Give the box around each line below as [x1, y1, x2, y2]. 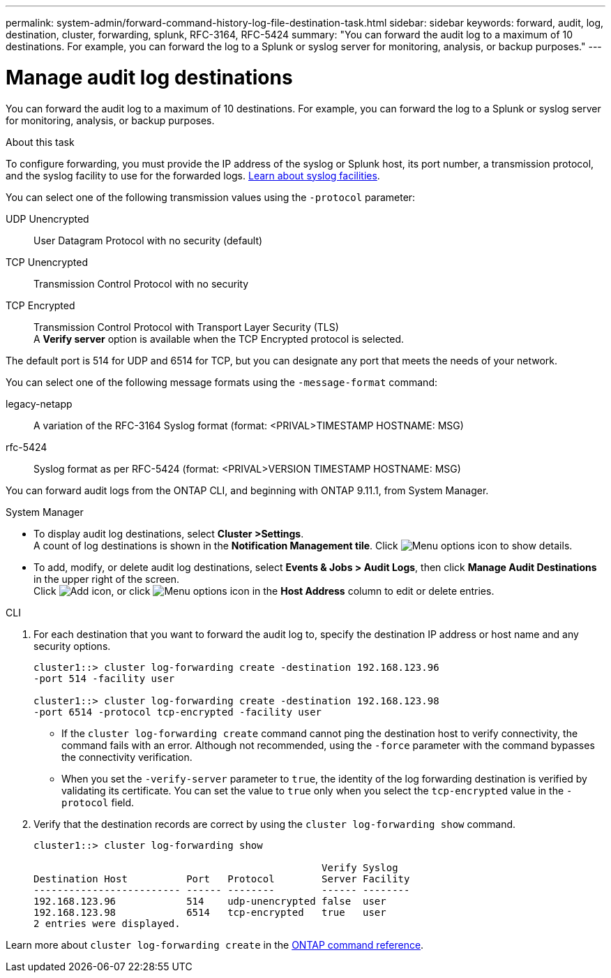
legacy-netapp [6, 397, 73, 410]
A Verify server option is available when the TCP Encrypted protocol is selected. [33, 332, 405, 345]
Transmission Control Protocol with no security [33, 277, 249, 290]
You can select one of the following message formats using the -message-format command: [6, 376, 437, 388]
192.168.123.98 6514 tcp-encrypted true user [33, 906, 386, 918]
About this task [6, 135, 75, 148]
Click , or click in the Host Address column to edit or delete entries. [33, 584, 495, 597]
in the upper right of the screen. [33, 572, 180, 585]
